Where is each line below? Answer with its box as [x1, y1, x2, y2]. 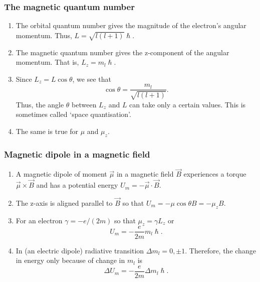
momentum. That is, [16, 57, 79, 67]
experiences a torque [183, 169, 246, 179]
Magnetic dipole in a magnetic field [4, 148, 150, 160]
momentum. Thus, [16, 30, 72, 40]
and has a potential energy [36, 180, 118, 190]
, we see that [72, 73, 111, 84]
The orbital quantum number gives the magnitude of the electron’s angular [16, 20, 246, 31]
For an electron [16, 215, 63, 225]
